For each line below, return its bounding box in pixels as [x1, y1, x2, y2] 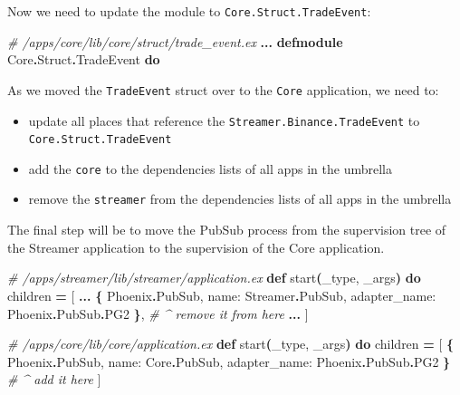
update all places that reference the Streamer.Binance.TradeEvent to [28, 111, 420, 130]
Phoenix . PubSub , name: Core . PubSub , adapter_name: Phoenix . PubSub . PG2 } [7, 352, 451, 371]
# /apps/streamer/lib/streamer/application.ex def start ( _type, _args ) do [7, 268, 421, 287]
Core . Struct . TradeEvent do [7, 50, 160, 69]
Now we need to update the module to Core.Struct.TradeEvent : [7, 2, 371, 20]
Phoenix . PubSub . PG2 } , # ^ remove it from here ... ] [7, 303, 309, 323]
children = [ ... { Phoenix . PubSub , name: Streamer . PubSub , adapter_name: [7, 285, 436, 304]
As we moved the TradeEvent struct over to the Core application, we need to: [7, 80, 439, 99]
